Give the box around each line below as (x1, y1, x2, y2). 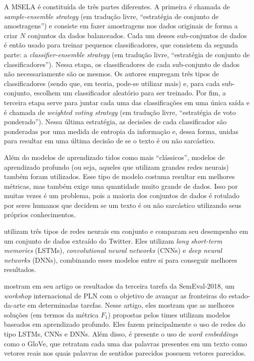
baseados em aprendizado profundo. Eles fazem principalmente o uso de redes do (4, 319, 246, 329)
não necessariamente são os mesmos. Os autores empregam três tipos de (4, 68, 219, 79)
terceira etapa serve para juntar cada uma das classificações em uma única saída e (4, 97, 250, 107)
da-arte (4, 300, 25, 310)
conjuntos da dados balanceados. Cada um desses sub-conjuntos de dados (27, 30, 247, 40)
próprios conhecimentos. (4, 209, 76, 220)
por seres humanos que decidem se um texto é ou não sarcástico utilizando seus (4, 200, 241, 210)
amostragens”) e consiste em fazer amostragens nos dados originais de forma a (4, 21, 238, 31)
